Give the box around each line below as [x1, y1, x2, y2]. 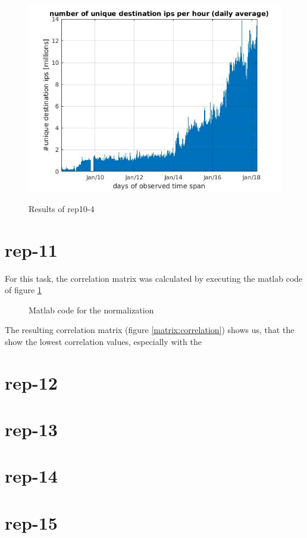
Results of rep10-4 [29, 202, 95, 214]
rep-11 [5, 237, 58, 262]
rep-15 [5, 510, 58, 534]
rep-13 [5, 417, 58, 441]
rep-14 [5, 464, 58, 488]
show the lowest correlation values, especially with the [5, 335, 202, 347]
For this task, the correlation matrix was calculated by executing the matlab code [5, 272, 303, 284]
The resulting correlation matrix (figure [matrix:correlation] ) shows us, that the [5, 324, 295, 336]
